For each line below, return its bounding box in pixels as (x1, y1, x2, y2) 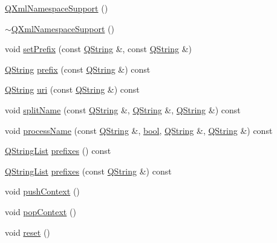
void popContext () (5, 205, 76, 218)
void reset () (5, 225, 50, 238)
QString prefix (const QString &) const (5, 62, 151, 75)
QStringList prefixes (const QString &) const (5, 164, 172, 177)
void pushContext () (5, 185, 80, 198)
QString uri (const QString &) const (5, 83, 140, 96)
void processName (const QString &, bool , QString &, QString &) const (5, 124, 273, 136)
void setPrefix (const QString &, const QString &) (5, 42, 192, 55)
